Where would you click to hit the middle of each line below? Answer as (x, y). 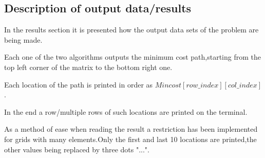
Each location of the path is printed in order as (79, 84)
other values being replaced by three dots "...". (77, 149)
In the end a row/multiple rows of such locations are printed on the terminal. (126, 111)
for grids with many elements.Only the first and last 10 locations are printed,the (130, 139)
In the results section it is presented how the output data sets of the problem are (131, 30)
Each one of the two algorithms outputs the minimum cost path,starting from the (132, 57)
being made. (23, 39)
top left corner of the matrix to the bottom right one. (88, 67)
